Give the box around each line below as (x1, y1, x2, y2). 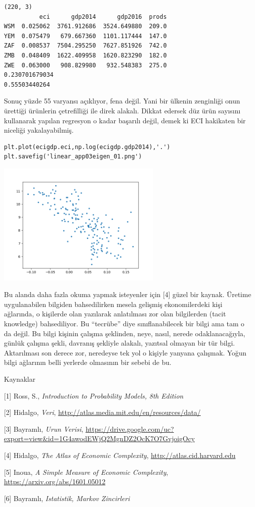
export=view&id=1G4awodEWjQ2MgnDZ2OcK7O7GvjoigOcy (4, 433, 195, 444)
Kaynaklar (4, 374, 36, 384)
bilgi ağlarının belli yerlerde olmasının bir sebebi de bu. (4, 357, 171, 367)
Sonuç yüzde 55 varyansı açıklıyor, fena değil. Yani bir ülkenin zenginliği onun (4, 96, 240, 106)
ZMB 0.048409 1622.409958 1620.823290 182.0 (4, 51, 167, 59)
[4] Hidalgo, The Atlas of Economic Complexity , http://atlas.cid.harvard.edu (4, 450, 236, 460)
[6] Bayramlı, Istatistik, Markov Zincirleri (4, 493, 130, 503)
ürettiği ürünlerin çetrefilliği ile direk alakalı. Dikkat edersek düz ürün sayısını (4, 105, 241, 115)
